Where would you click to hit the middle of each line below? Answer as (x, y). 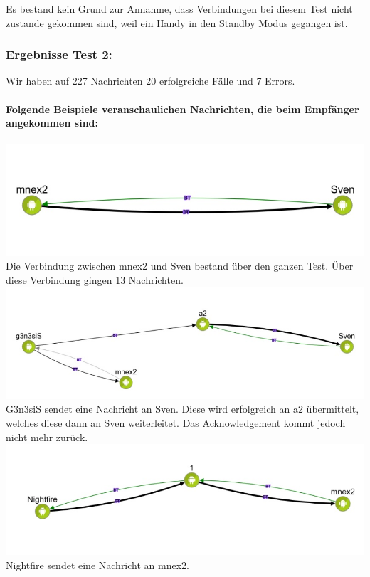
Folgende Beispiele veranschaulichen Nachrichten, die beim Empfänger (183, 108)
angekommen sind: (52, 123)
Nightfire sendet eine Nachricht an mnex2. (97, 565)
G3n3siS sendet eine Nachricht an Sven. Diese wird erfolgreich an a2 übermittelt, (183, 409)
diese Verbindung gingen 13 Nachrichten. (95, 279)
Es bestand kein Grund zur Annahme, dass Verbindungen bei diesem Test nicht (179, 9)
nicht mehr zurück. (47, 436)
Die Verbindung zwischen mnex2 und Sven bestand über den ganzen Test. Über (180, 266)
